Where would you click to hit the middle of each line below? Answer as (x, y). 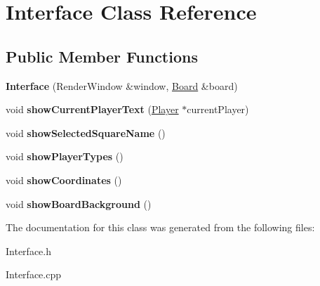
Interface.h (28, 251)
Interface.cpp (33, 274)
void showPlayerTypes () (65, 156)
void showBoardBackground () (79, 203)
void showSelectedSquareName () (86, 132)
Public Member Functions (102, 56)
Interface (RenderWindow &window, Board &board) (122, 85)
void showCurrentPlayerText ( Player (92, 109)
